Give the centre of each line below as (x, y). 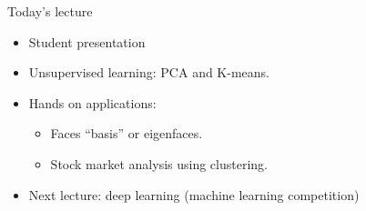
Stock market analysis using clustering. (159, 163)
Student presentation (87, 41)
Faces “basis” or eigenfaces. (127, 133)
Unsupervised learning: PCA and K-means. (149, 72)
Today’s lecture (50, 11)
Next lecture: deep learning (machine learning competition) (194, 194)
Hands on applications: (92, 102)
